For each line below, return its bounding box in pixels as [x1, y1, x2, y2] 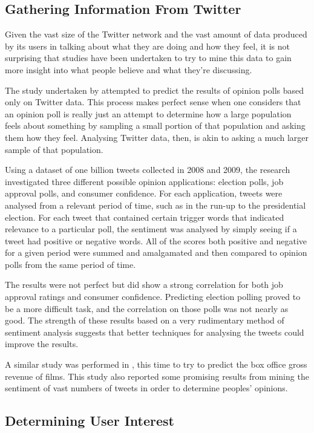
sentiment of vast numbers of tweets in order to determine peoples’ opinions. [5, 382, 288, 394]
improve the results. [5, 337, 79, 350]
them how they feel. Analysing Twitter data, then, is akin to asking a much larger [5, 131, 309, 143]
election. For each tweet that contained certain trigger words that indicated [5, 210, 284, 223]
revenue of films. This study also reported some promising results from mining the [5, 370, 309, 382]
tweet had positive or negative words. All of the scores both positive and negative [5, 234, 307, 247]
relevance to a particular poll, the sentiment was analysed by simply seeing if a [5, 223, 297, 235]
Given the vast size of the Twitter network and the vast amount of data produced [5, 28, 307, 41]
